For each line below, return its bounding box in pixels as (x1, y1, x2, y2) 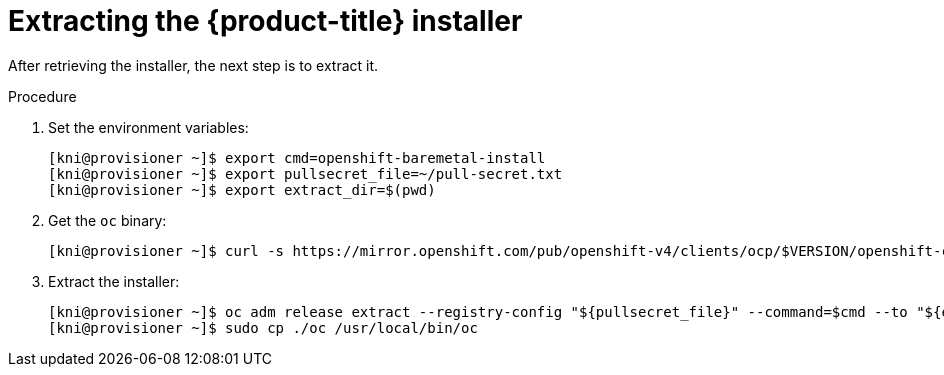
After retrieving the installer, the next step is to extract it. (8, 56, 379, 74)
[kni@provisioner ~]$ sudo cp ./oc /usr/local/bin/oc (48, 319, 478, 336)
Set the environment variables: (48, 118, 249, 136)
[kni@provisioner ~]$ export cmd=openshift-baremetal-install (48, 149, 546, 166)
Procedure (8, 87, 77, 105)
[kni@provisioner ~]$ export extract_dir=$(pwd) (48, 181, 436, 198)
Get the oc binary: (48, 211, 167, 229)
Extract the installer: (48, 272, 180, 290)
